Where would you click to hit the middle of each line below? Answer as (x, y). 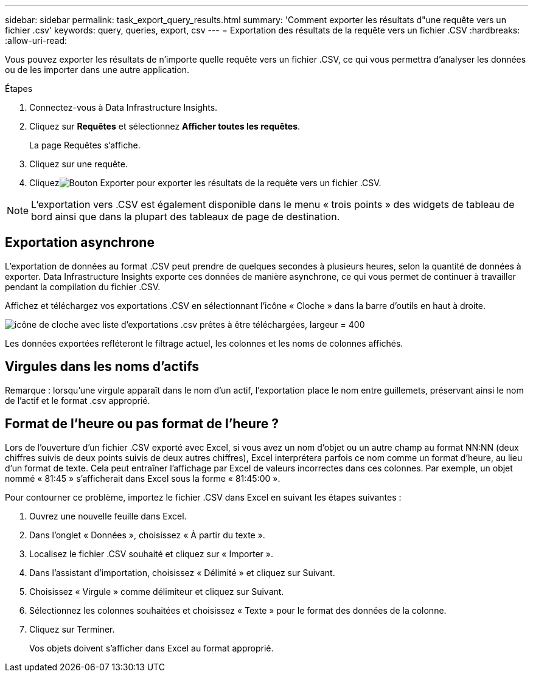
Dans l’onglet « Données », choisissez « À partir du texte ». (147, 535)
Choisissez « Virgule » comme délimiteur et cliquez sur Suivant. (157, 591)
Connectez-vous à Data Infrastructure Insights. (124, 107)
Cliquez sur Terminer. (72, 629)
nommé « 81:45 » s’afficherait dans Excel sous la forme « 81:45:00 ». (143, 478)
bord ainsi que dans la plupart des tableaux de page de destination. (186, 217)
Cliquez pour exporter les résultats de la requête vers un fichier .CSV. (205, 183)
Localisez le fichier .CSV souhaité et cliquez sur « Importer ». (151, 554)
